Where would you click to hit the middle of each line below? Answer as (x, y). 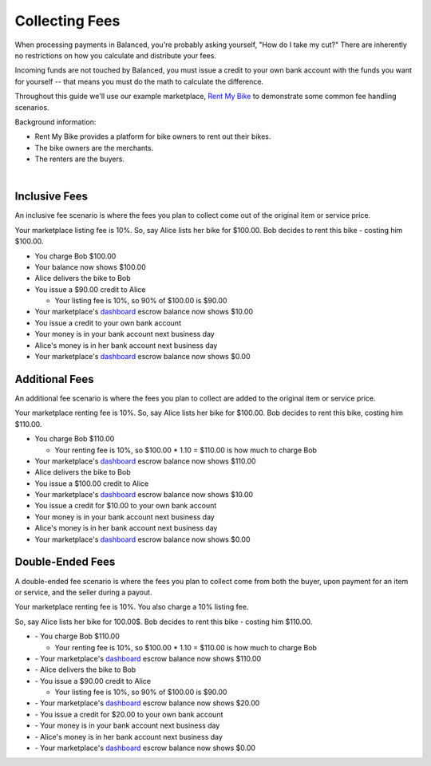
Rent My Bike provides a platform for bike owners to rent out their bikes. (153, 136)
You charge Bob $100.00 (75, 256)
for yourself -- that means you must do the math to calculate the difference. (139, 81)
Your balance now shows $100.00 (91, 267)
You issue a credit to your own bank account (108, 322)
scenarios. (32, 107)
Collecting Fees (67, 21)
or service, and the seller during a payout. (83, 592)
